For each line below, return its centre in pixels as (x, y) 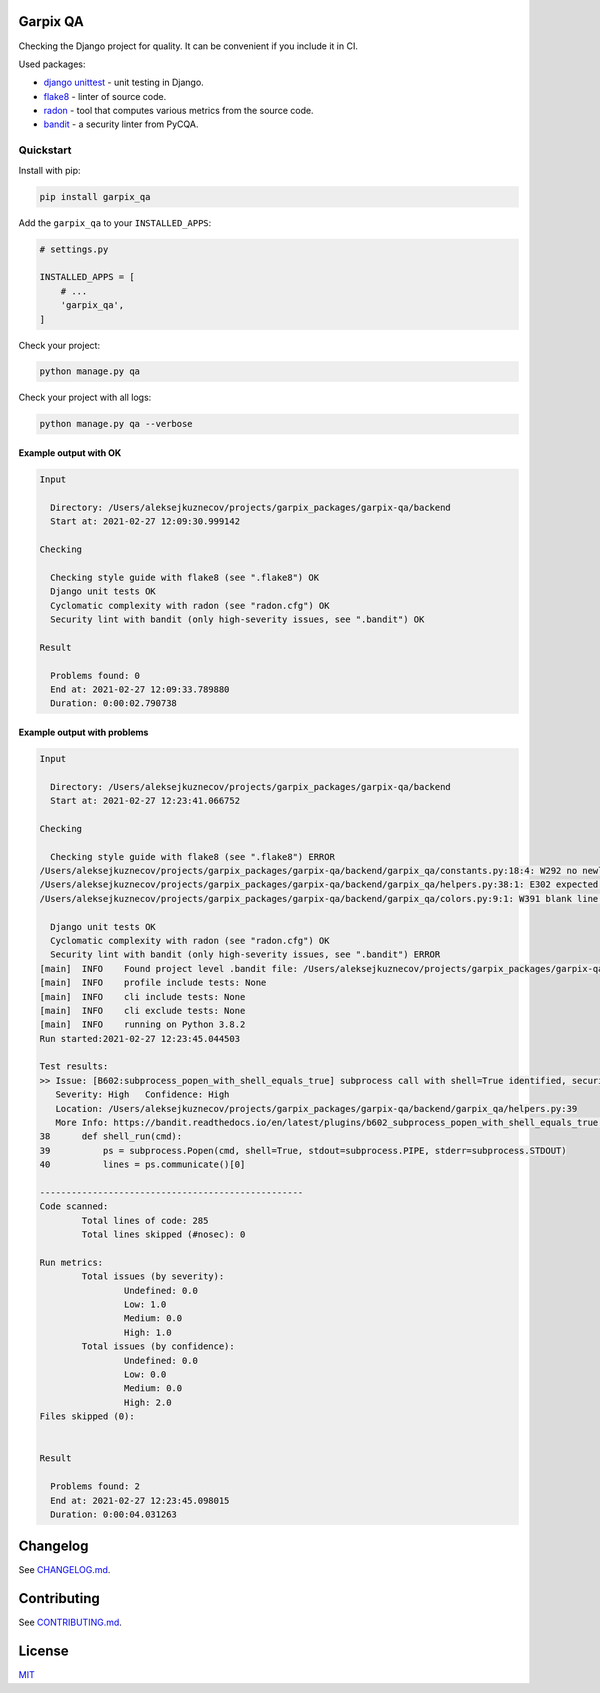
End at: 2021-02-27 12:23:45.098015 (140, 1500)
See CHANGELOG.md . (64, 1570)
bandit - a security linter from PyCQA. (121, 124)
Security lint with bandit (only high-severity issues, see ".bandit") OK (237, 619)
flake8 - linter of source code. (105, 96)
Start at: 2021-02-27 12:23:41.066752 (145, 801)
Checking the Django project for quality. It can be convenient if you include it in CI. (188, 46)
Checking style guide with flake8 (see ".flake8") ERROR (192, 856)
